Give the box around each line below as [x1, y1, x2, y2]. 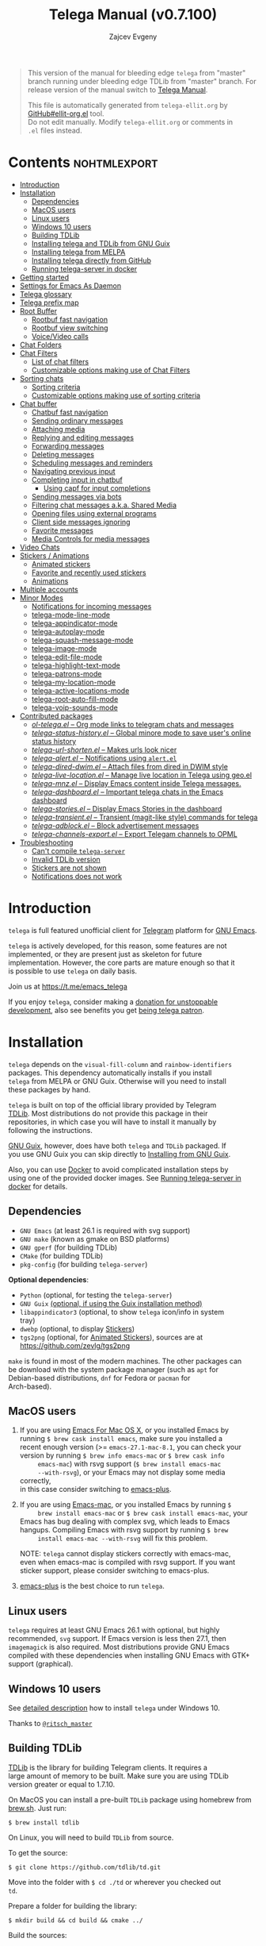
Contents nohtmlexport [8, 153, 158, 171]
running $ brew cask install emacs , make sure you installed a [19, 1434, 223, 1443]
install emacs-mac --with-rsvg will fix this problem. [37, 1534, 208, 1543]
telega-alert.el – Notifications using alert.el [31, 753, 177, 763]
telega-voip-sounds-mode [31, 703, 119, 712]
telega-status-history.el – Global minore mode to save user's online [31, 728, 252, 738]
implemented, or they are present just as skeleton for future [8, 949, 203, 958]
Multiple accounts [19, 584, 78, 594]
